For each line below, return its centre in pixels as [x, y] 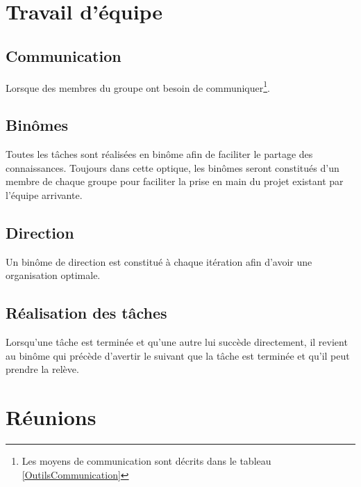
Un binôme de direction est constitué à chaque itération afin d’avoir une [159, 261]
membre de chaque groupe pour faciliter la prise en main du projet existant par [175, 181]
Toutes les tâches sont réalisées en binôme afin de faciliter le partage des [159, 154]
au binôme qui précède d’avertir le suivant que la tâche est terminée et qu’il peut [178, 355]
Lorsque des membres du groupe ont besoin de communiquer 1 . [138, 86]
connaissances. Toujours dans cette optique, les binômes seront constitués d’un [173, 167]
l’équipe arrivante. [44, 194]
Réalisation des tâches [86, 313]
